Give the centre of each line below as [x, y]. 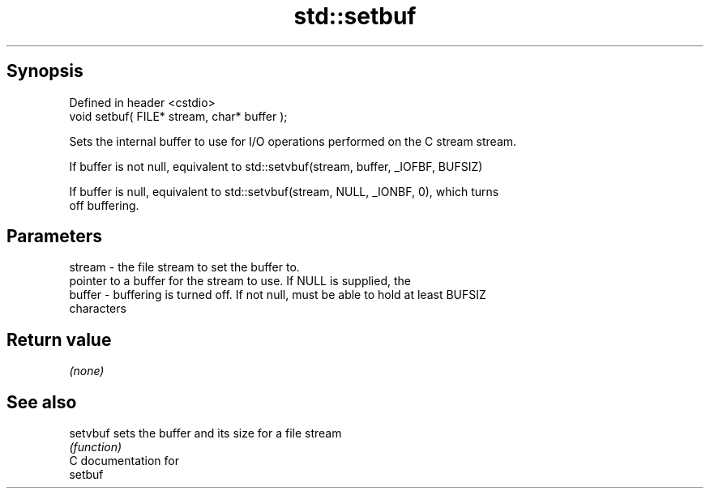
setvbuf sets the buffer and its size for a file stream [205, 433]
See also [42, 402]
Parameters [54, 237]
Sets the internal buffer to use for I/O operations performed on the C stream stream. [293, 141]
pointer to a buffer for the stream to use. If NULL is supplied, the [240, 281]
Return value [59, 339]
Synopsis [45, 71]
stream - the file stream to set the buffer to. [184, 267]
